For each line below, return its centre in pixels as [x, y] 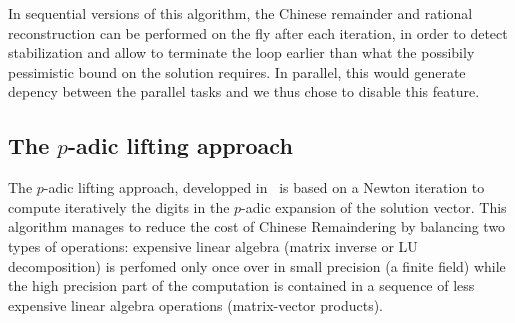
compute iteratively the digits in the [119, 206]
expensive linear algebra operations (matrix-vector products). [195, 304]
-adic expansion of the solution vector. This [374, 206]
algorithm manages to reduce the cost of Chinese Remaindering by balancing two [257, 226]
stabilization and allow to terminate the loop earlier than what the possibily [241, 52]
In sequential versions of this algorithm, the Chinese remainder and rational [240, 13]
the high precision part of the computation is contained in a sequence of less [241, 285]
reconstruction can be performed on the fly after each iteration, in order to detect [258, 32]
